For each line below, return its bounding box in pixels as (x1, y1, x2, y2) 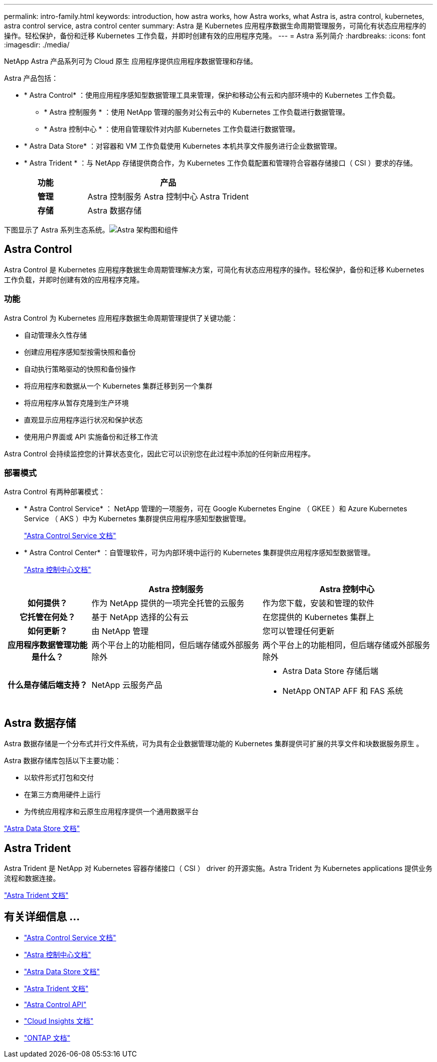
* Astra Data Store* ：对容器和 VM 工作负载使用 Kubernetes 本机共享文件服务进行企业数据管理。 (24, 142, 341, 150)
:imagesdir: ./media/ (4, 40, 70, 49)
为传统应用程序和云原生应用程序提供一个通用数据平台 (24, 807, 199, 816)
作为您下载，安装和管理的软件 (262, 598, 375, 609)
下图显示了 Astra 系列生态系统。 (4, 225, 109, 234)
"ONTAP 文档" (24, 1033, 70, 1042)
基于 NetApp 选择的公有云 (91, 612, 189, 623)
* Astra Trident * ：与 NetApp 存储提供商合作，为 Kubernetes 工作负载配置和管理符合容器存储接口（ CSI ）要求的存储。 (24, 159, 417, 167)
